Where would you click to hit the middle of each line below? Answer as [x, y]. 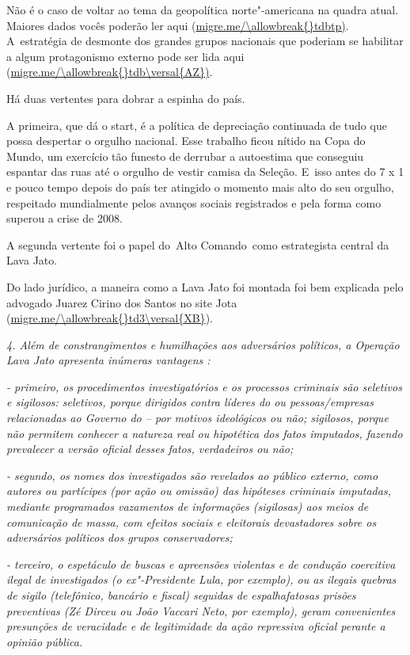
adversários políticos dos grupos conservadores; [120, 537]
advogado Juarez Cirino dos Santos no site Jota [122, 302]
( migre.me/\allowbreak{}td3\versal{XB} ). [110, 318]
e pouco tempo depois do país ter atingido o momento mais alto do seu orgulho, [200, 187]
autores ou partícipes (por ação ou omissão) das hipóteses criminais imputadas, [199, 491]
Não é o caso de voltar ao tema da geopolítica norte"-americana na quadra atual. [203, 10]
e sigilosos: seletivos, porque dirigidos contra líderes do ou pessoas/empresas [190, 402]
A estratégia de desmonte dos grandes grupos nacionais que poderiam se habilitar [205, 41]
